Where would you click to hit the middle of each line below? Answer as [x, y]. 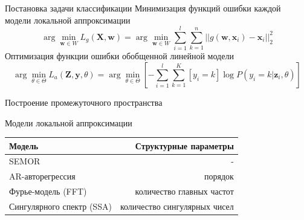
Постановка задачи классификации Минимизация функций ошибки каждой [143, 8]
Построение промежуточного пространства [84, 102]
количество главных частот [184, 191]
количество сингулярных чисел [177, 206]
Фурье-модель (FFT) [48, 191]
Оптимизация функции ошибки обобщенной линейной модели [119, 56]
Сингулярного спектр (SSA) [60, 206]
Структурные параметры [184, 145]
